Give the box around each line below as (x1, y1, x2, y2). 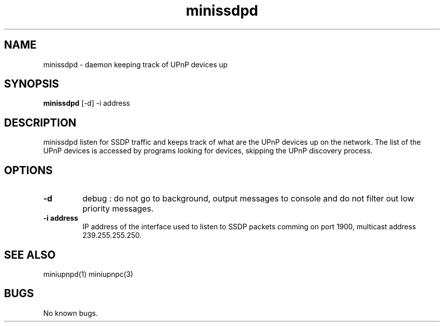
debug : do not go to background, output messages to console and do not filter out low (82, 193, 414, 204)
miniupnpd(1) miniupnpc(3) (43, 269, 133, 278)
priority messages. (82, 203, 154, 214)
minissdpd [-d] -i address (43, 99, 130, 108)
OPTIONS (4, 164, 53, 177)
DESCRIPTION (4, 116, 77, 129)
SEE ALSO (4, 248, 56, 261)
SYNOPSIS (4, 77, 59, 91)
